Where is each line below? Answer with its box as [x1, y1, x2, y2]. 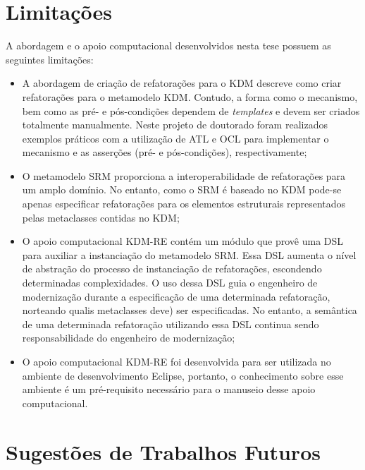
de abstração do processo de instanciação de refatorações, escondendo [22, 261, 322, 276]
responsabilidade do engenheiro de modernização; [22, 330, 235, 345]
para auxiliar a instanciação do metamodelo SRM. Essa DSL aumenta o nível [22, 247, 357, 262]
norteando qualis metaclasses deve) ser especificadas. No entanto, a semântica [22, 303, 357, 318]
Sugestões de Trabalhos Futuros [6, 437, 321, 466]
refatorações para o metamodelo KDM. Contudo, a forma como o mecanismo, [22, 89, 358, 104]
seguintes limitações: [6, 52, 94, 66]
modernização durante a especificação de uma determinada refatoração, [22, 289, 330, 303]
